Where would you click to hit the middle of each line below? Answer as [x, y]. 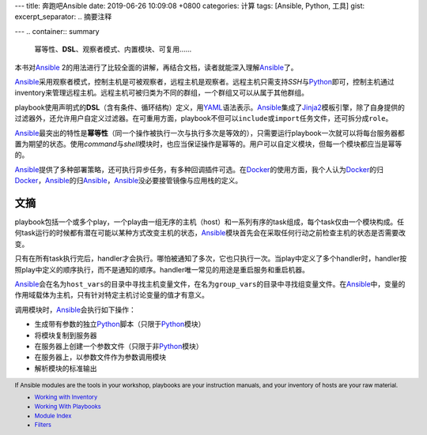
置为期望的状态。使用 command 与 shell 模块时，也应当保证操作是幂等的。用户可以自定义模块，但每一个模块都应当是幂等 [208, 144]
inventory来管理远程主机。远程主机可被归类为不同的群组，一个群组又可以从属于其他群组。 [161, 93]
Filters [43, 425]
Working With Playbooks [68, 407]
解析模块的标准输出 [66, 368]
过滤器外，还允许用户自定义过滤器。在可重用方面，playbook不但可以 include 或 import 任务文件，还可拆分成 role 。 [204, 118]
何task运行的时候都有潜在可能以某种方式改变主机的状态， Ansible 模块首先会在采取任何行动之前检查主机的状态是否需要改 [210, 233]
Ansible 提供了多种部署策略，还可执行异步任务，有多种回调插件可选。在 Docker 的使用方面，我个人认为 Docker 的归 [199, 169]
